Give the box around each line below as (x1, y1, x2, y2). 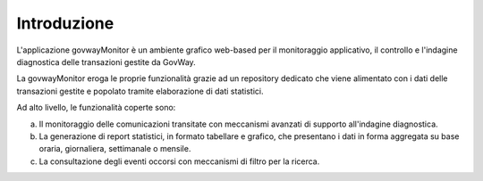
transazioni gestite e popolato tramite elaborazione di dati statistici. (16, 86, 264, 96)
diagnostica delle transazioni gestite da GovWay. (16, 56, 196, 67)
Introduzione (16, 13, 114, 33)
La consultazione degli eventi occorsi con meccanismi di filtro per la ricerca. (38, 156, 320, 167)
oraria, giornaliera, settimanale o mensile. (38, 144, 191, 154)
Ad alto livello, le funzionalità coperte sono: (16, 103, 176, 113)
